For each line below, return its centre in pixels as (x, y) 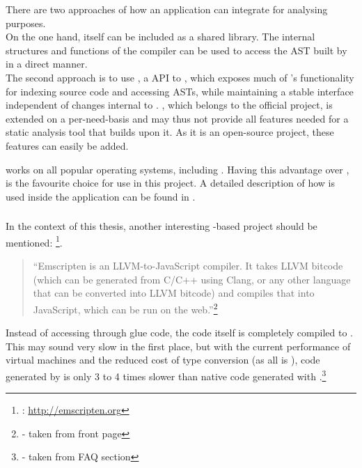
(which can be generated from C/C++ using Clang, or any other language (192, 279)
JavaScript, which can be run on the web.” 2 (125, 308)
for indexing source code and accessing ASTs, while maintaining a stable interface (180, 91)
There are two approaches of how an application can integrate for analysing (167, 9)
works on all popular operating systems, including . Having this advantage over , (178, 169)
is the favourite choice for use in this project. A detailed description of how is (171, 183)
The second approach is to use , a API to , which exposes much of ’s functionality (180, 77)
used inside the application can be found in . (101, 196)
